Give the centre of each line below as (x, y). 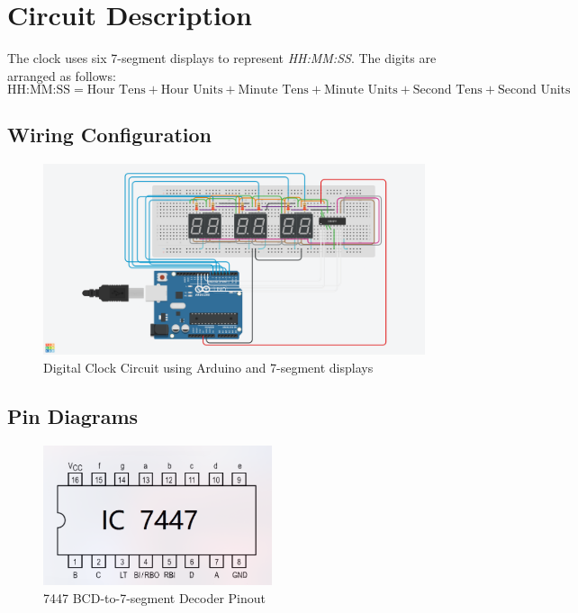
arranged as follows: (62, 75)
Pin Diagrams (73, 415)
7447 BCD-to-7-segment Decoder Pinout (155, 597)
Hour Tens (116, 90)
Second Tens (447, 90)
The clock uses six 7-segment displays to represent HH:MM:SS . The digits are (222, 58)
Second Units (534, 90)
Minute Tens (273, 90)
